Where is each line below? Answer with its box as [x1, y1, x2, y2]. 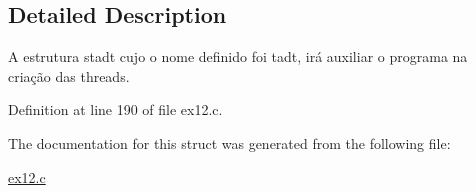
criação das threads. [8, 65, 130, 86]
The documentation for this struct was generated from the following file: [8, 132, 451, 153]
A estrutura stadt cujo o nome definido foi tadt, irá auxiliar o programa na [8, 46, 468, 67]
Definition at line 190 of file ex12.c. [8, 99, 223, 120]
